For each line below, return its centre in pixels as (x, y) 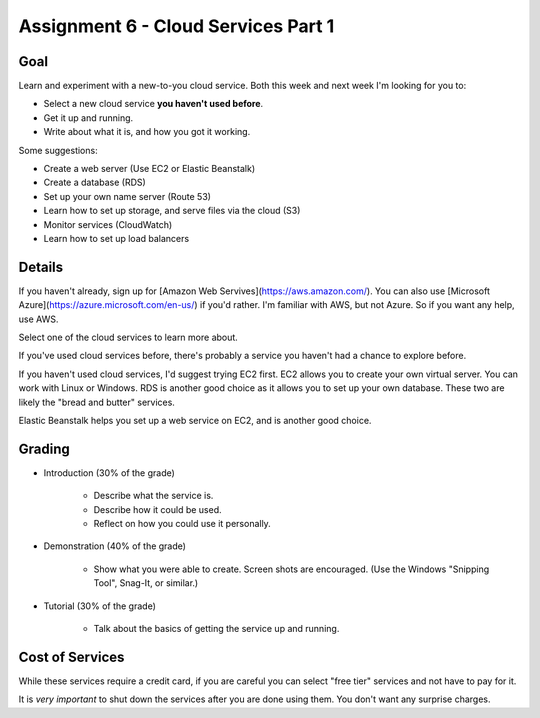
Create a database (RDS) (95, 182)
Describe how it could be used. (157, 509)
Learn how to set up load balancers (116, 238)
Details (41, 266)
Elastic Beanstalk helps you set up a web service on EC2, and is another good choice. (195, 420)
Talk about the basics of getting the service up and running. (216, 629)
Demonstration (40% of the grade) (115, 546)
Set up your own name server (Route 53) (127, 196)
